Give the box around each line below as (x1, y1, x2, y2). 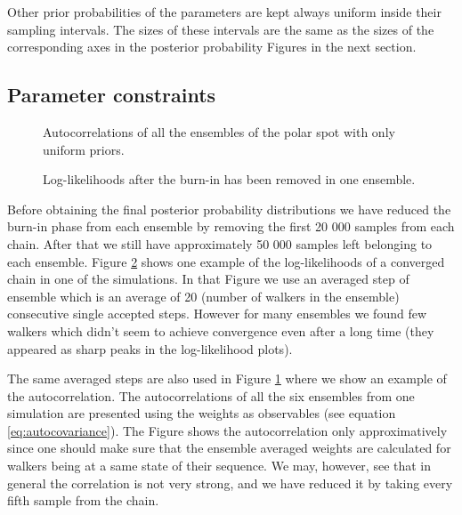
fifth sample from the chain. (7, 491, 159, 510)
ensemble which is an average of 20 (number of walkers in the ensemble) (7, 286, 400, 305)
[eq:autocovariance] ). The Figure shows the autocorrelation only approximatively (7, 421, 448, 439)
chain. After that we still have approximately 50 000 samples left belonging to (7, 234, 433, 253)
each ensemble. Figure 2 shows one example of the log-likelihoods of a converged (7, 252, 445, 270)
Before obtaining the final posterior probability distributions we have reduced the (7, 199, 451, 218)
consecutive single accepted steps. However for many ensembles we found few (7, 304, 427, 323)
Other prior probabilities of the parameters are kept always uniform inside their (7, 3, 442, 20)
